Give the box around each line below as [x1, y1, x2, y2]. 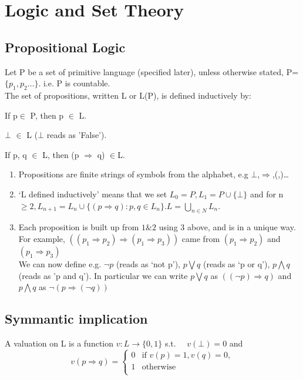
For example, [18, 232, 65, 244]
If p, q [5, 148, 27, 160]
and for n [250, 187, 284, 200]
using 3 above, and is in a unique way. [159, 221, 296, 233]
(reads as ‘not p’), [116, 257, 180, 270]
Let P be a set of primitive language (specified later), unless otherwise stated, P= [5, 65, 299, 78]
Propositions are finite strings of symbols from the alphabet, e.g [18, 168, 248, 180]
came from [181, 232, 220, 244]
